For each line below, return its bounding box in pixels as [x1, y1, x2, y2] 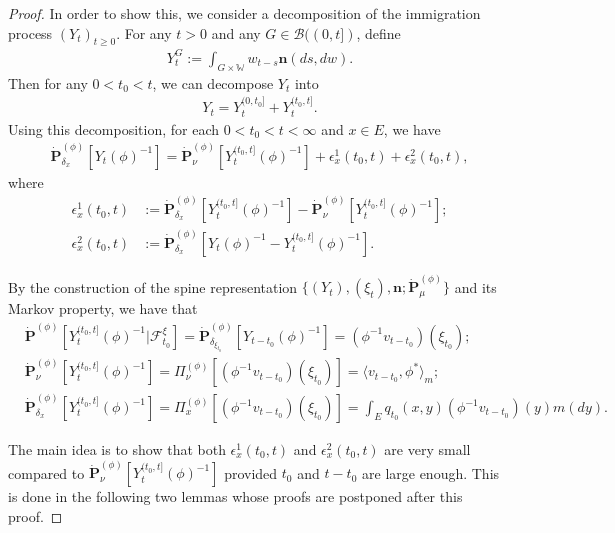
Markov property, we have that [8, 298, 198, 319]
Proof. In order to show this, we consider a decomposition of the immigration [8, 3, 481, 23]
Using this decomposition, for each [8, 118, 220, 139]
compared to [8, 462, 85, 483]
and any [211, 22, 261, 43]
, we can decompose [152, 72, 274, 93]
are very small [384, 439, 471, 460]
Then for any [8, 72, 88, 93]
